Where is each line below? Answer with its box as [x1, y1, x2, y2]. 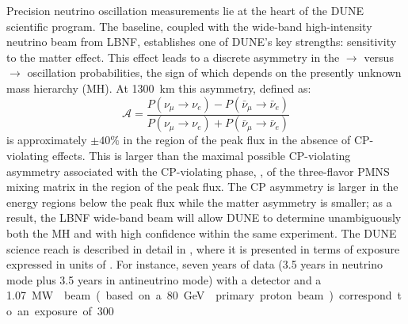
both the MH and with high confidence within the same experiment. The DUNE [6, 225, 397, 241]
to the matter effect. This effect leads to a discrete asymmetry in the [6, 48, 340, 65]
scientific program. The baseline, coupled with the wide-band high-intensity [6, 17, 372, 34]
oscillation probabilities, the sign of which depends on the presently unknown [27, 64, 402, 81]
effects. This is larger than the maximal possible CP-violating [51, 147, 351, 164]
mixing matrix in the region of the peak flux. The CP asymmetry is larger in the [6, 178, 398, 195]
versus [364, 48, 394, 65]
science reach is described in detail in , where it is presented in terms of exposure [6, 240, 400, 257]
